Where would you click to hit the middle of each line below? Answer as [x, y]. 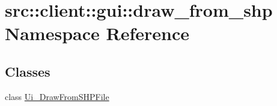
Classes [28, 71]
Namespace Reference [97, 33]
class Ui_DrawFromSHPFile [57, 96]
